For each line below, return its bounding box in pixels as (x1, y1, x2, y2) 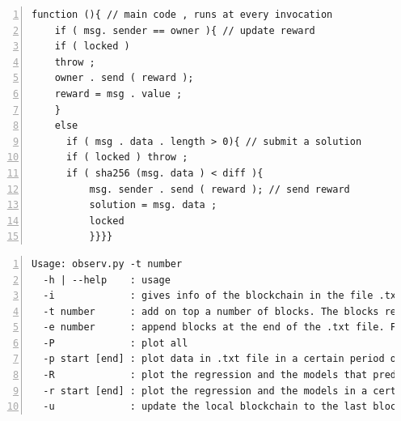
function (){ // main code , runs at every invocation (32, 9, 333, 20)
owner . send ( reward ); (54, 72, 194, 84)
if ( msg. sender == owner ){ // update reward (54, 24, 315, 36)
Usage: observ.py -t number (32, 257, 183, 270)
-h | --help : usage (43, 274, 171, 286)
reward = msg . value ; (54, 87, 183, 100)
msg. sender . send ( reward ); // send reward (89, 183, 350, 195)
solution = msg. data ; (89, 199, 217, 211)
